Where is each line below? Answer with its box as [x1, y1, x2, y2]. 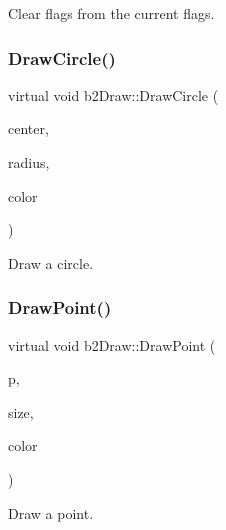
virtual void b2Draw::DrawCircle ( [8, 84, 219, 105]
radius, [8, 152, 50, 172]
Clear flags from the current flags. [8, 3, 215, 23]
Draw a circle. [8, 252, 94, 273]
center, [8, 118, 49, 139]
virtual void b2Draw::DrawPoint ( [8, 334, 216, 355]
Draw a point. [8, 502, 94, 523]
